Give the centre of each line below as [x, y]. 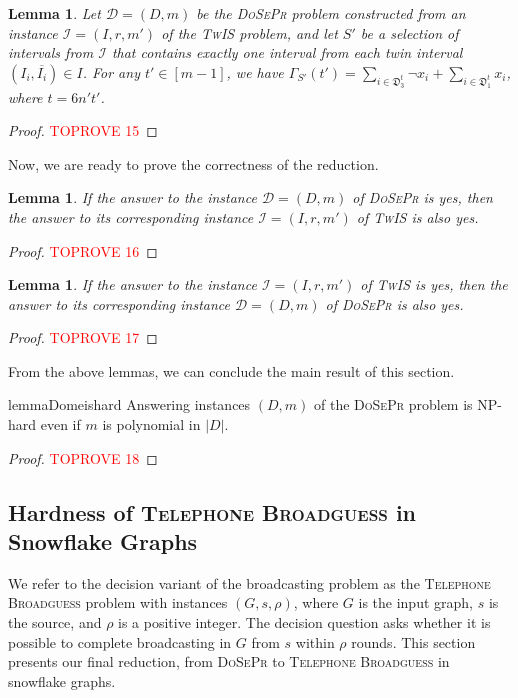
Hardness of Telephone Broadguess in [212, 511]
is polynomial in [151, 424]
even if [60, 424]
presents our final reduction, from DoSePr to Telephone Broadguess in [229, 661]
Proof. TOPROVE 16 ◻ [83, 250]
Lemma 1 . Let [54, 13]
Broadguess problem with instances [118, 602]
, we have [255, 71]
